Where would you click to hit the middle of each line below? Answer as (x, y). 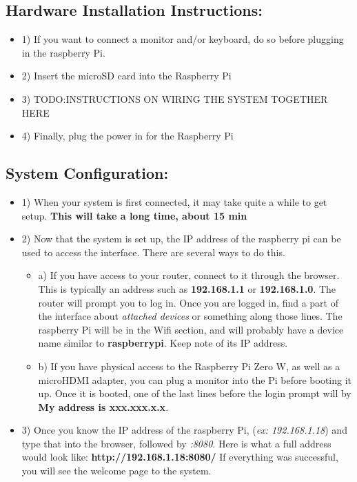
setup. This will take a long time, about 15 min (134, 215)
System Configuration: (87, 173)
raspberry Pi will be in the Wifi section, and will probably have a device (191, 329)
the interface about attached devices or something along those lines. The (190, 316)
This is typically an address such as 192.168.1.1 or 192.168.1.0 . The (187, 288)
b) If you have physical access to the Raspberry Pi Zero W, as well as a (189, 366)
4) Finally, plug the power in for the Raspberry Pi (127, 136)
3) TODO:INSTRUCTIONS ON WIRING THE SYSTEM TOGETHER (175, 98)
